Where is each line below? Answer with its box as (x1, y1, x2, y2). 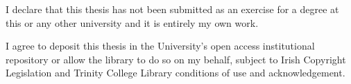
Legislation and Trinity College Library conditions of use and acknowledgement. (6, 65, 345, 80)
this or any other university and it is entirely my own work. (6, 15, 259, 30)
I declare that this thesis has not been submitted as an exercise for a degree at (6, 2, 339, 16)
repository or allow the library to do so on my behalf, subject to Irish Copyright (6, 52, 346, 66)
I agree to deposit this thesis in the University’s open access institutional (6, 39, 315, 53)
